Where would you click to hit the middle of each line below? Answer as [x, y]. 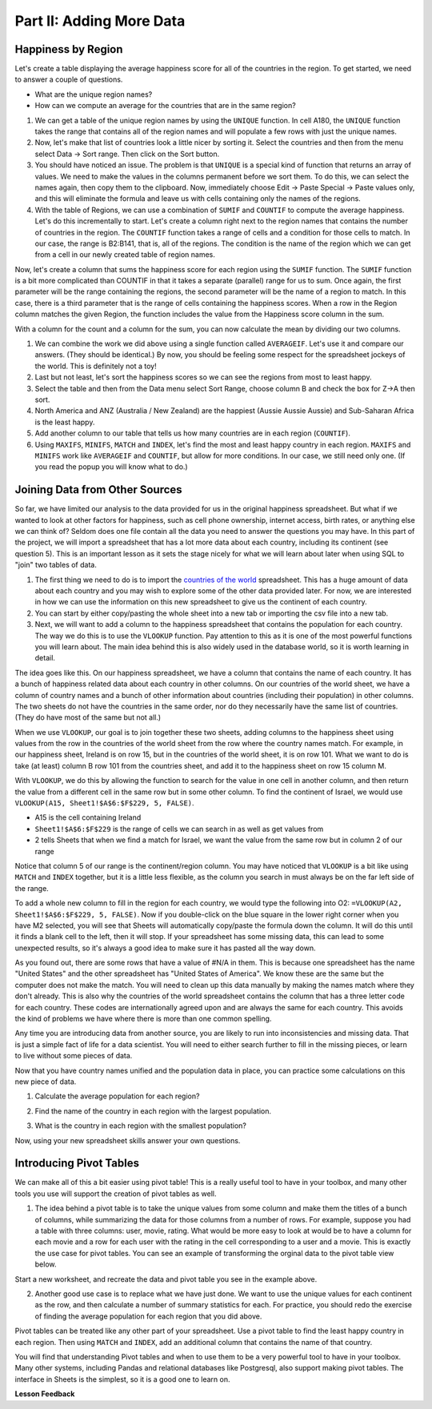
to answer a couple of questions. [69, 79]
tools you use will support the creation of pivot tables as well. [116, 1194]
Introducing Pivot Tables [77, 1164]
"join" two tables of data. [56, 565]
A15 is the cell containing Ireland [88, 817]
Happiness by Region [69, 49]
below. [46, 1264]
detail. [45, 658]
